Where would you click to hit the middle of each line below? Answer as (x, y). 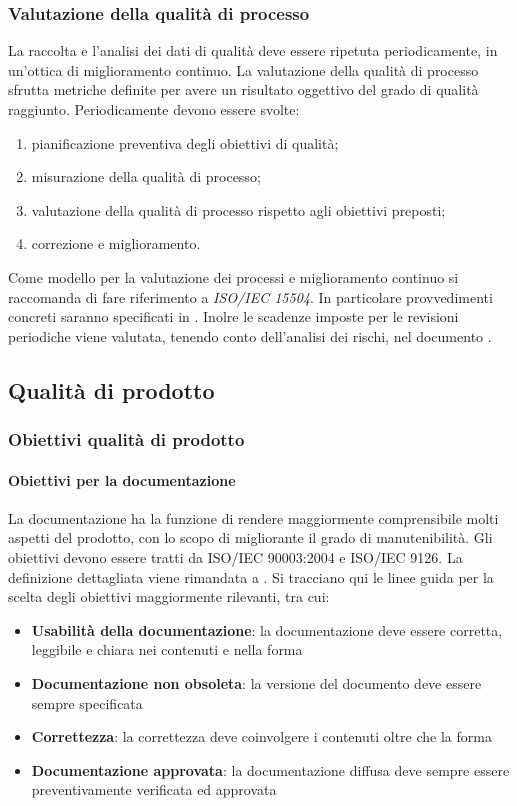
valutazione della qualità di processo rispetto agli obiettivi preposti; (238, 209)
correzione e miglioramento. (116, 243)
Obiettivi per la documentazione (122, 479)
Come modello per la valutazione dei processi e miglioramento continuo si (233, 276)
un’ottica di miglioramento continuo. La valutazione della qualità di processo (243, 69)
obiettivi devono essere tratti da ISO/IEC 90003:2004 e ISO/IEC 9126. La (235, 556)
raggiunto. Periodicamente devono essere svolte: (154, 109)
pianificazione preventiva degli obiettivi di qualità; (185, 142)
